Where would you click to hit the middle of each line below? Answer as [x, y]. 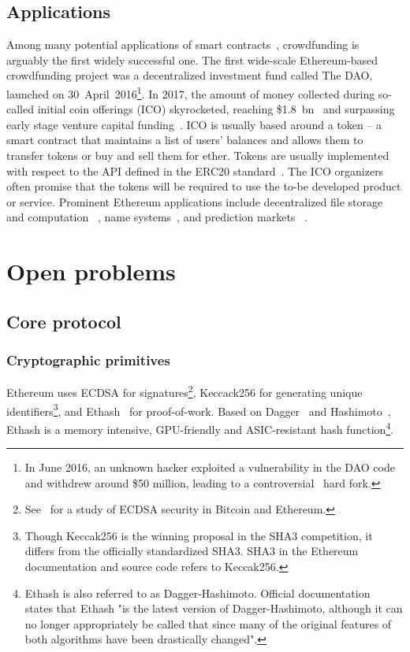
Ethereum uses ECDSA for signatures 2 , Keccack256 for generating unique [184, 391]
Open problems [91, 271]
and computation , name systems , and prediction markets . [157, 217]
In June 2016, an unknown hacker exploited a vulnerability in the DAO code [210, 467]
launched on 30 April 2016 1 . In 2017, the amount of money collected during [191, 92]
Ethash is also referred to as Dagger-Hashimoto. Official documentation [198, 593]
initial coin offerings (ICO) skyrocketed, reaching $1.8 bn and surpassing [216, 109]
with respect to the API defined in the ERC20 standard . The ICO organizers [195, 170]
